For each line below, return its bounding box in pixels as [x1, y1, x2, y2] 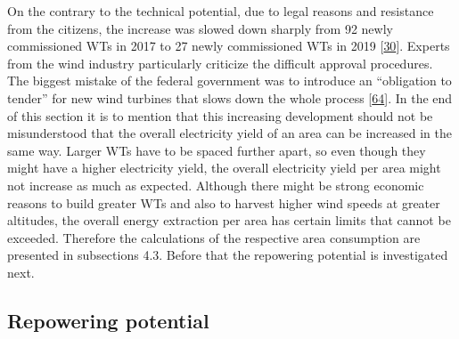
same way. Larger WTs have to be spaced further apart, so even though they [7, 141, 426, 159]
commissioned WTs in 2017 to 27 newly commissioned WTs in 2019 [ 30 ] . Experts [7, 36, 450, 55]
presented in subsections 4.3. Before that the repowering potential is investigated [7, 246, 448, 264]
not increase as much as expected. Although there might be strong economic [7, 175, 424, 194]
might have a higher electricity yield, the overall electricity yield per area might [7, 158, 441, 177]
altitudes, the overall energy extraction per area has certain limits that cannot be [7, 211, 451, 230]
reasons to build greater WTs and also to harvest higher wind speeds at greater [7, 193, 440, 212]
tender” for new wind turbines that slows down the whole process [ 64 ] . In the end [7, 88, 453, 107]
